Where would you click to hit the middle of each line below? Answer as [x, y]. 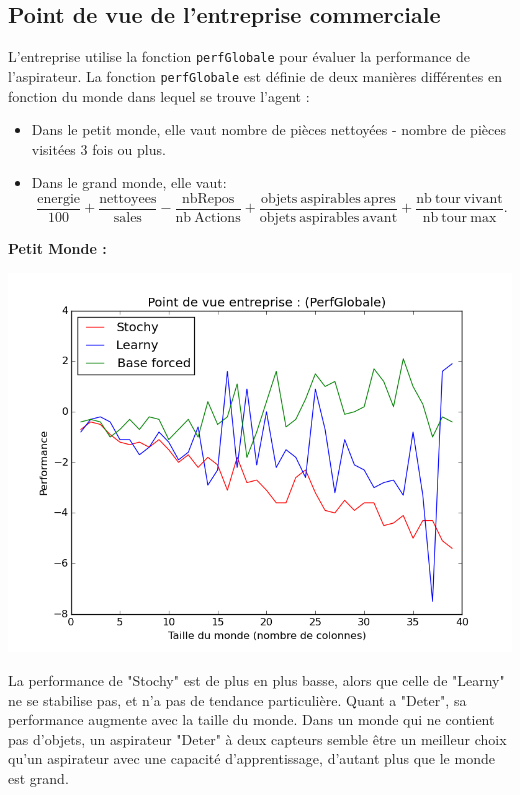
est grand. [38, 777]
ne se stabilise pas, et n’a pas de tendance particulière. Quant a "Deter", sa [237, 699]
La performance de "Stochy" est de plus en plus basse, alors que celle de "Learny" [256, 680]
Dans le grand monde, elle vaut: [129, 182]
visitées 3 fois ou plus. [98, 148]
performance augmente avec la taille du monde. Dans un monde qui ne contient [251, 719]
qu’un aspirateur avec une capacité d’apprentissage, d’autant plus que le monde [251, 758]
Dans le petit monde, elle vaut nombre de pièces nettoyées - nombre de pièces [268, 129]
